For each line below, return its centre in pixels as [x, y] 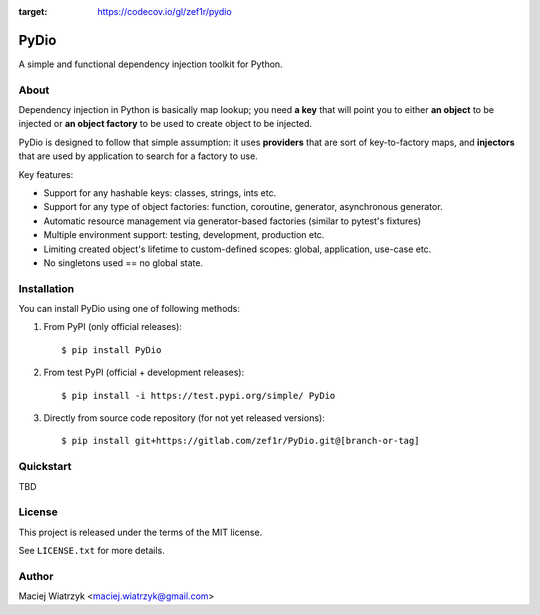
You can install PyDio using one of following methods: [129, 309]
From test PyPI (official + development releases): [144, 372]
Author [36, 576]
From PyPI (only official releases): [112, 327]
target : [33, 11]
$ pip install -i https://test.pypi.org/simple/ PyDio [198, 395]
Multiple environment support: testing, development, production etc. [184, 235]
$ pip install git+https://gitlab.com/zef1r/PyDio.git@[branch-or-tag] [240, 441]
